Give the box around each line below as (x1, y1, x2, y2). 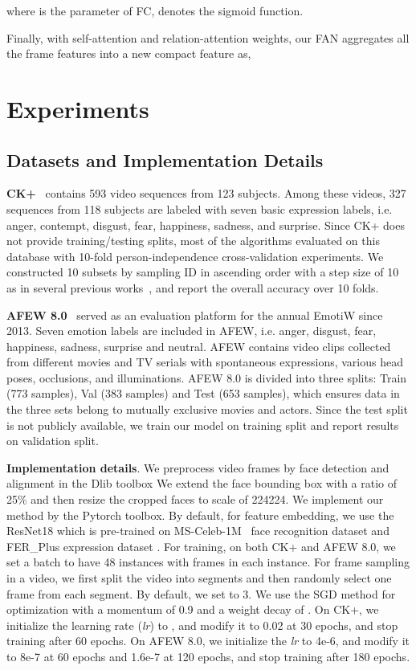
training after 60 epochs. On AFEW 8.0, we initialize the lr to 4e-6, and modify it (6, 632, 410, 649)
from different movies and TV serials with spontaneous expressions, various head (6, 353, 403, 370)
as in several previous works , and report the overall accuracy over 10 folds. (6, 279, 379, 296)
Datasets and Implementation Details (6, 147, 324, 172)
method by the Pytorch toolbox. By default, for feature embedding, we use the (6, 506, 394, 523)
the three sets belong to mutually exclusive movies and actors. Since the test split (6, 401, 408, 418)
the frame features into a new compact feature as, (6, 45, 251, 62)
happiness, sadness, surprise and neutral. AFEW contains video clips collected (6, 337, 391, 354)
